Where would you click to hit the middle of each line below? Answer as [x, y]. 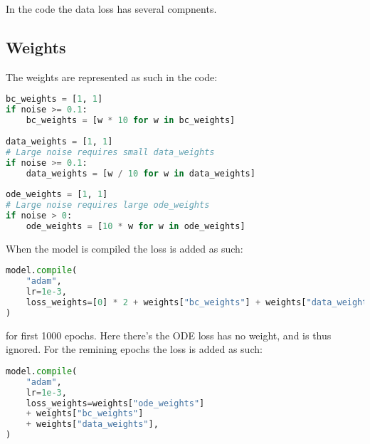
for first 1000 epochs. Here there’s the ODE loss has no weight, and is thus [169, 335]
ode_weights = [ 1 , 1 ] [57, 195]
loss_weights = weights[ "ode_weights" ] [115, 403]
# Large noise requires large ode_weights [108, 205]
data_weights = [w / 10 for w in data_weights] [141, 173]
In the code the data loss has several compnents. [111, 9]
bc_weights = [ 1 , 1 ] [54, 99]
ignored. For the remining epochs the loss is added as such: [134, 349]
